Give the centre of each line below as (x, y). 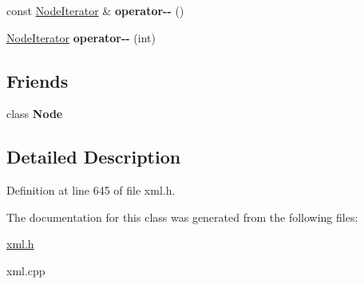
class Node (35, 114)
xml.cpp (26, 270)
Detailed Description (94, 157)
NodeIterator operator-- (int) (81, 37)
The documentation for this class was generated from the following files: (182, 217)
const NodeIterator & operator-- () (95, 10)
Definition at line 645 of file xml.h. (91, 190)
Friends (38, 80)
